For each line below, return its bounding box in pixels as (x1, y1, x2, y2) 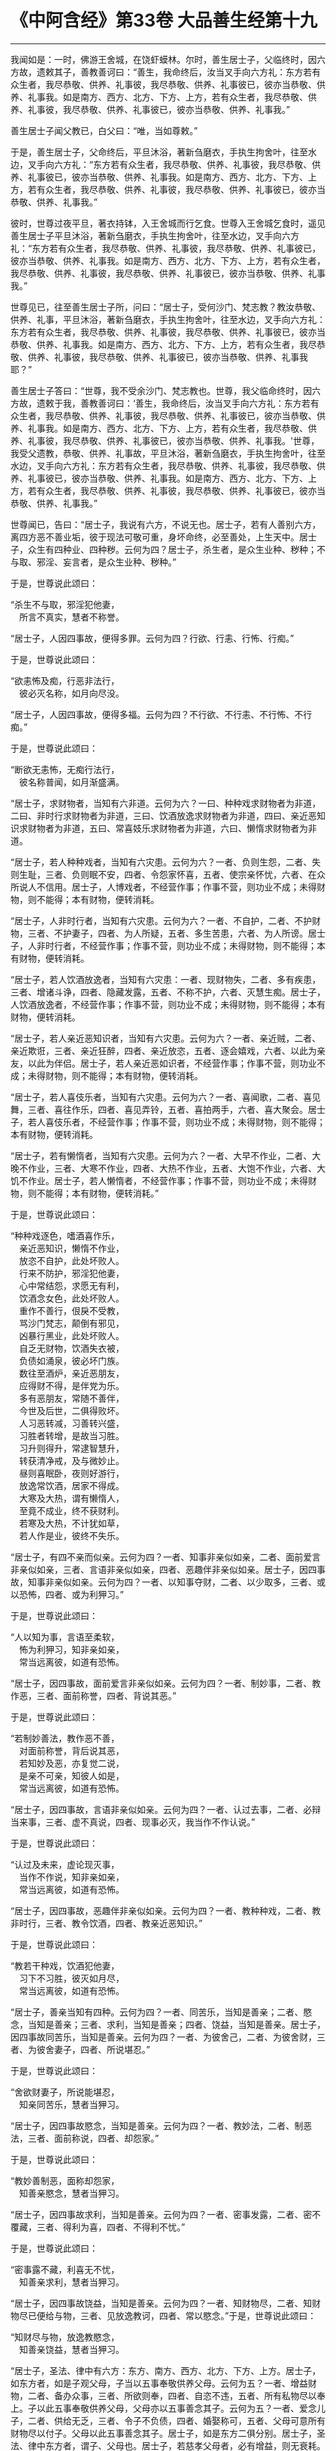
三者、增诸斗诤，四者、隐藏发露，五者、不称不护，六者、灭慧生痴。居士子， (10, 986, 326, 998)
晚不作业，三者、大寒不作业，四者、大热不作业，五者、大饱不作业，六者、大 (10, 1162, 326, 1174)
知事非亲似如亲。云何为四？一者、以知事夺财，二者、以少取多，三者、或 (27, 1576, 326, 1588)
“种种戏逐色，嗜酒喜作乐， (10, 1229, 120, 1241)
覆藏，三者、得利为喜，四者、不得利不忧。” (10, 2221, 186, 2233)
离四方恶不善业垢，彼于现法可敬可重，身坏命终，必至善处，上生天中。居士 (10, 531, 317, 543)
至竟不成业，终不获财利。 (18, 1504, 125, 1516)
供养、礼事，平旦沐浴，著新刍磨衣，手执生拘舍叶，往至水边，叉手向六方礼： (10, 313, 326, 325)
